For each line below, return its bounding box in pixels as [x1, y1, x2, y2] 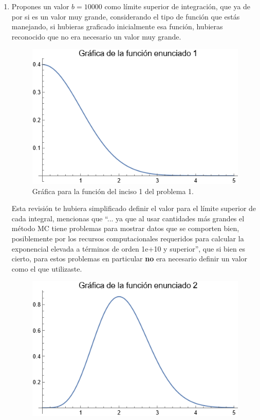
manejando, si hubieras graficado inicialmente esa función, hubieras [11, 21, 223, 32]
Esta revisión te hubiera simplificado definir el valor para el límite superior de [11, 203, 256, 214]
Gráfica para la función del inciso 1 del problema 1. [32, 185, 194, 196]
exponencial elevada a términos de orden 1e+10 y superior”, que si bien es [11, 243, 246, 254]
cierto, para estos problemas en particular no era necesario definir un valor [11, 253, 248, 264]
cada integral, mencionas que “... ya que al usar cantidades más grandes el [11, 213, 245, 223]
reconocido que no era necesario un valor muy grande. [11, 31, 181, 42]
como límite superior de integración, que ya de [104, 1, 251, 11]
